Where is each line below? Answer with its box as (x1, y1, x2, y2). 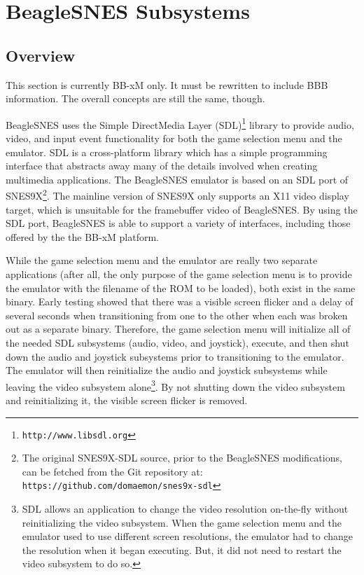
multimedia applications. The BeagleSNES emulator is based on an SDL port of (6, 172, 349, 186)
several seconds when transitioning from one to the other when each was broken (6, 307, 348, 322)
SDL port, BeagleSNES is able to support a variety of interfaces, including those (6, 216, 351, 230)
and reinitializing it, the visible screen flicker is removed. (6, 393, 248, 408)
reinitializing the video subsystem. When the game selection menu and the (22, 515, 342, 529)
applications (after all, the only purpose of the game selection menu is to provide (6, 267, 352, 282)
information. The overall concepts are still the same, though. (6, 91, 265, 106)
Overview (6, 44, 76, 66)
